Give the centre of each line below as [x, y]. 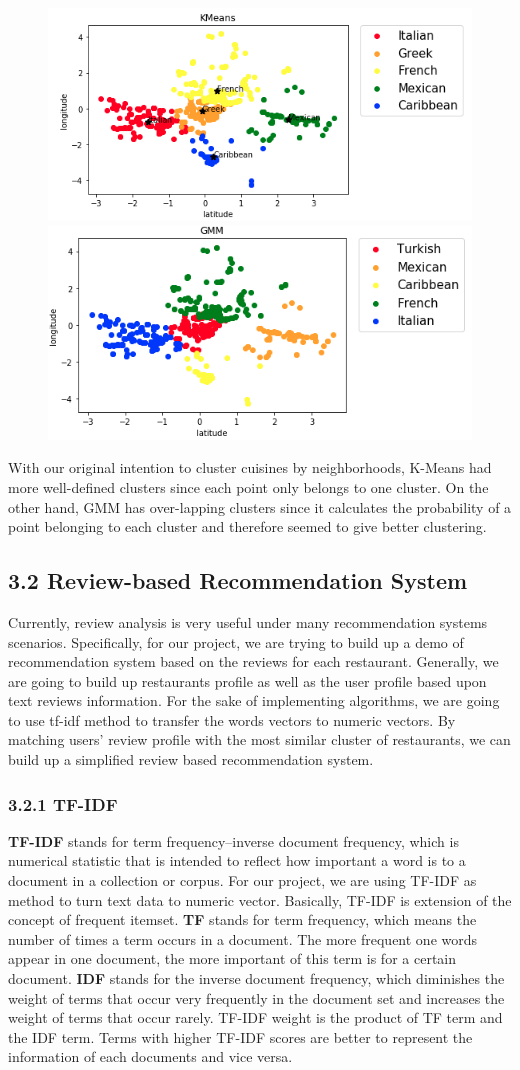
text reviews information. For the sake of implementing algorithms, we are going [254, 700]
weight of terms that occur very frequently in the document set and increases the [256, 997]
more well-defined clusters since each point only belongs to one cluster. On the [248, 486]
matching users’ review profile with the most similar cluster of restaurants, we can [259, 739]
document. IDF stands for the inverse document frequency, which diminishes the [256, 978]
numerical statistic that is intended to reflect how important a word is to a [237, 860]
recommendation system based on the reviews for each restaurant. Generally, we [253, 661]
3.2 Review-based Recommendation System [238, 580]
